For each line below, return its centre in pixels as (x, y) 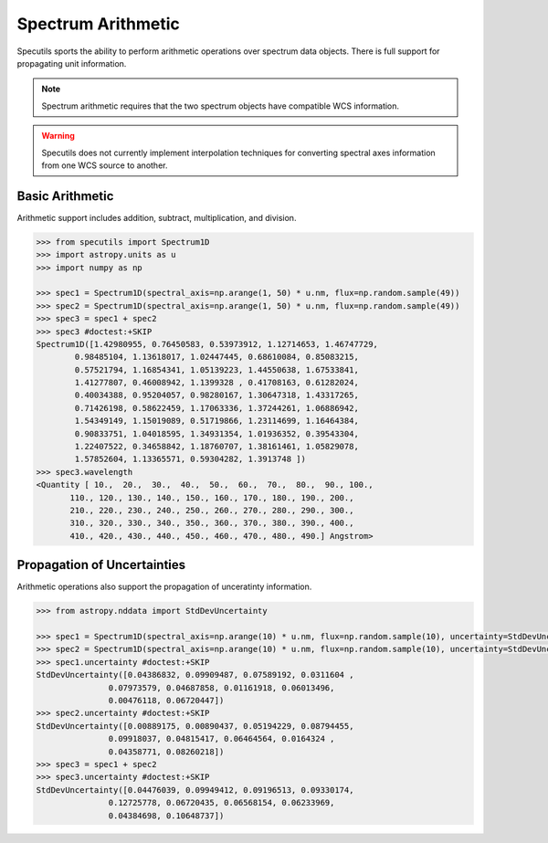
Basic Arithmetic (65, 196)
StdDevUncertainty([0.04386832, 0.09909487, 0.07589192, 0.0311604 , (195, 675)
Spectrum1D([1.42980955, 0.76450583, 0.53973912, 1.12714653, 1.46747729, (207, 344)
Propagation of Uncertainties (101, 565)
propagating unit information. (72, 63)
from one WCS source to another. (105, 165)
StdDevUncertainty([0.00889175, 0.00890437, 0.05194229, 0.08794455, (195, 726)
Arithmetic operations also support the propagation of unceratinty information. (164, 587)
